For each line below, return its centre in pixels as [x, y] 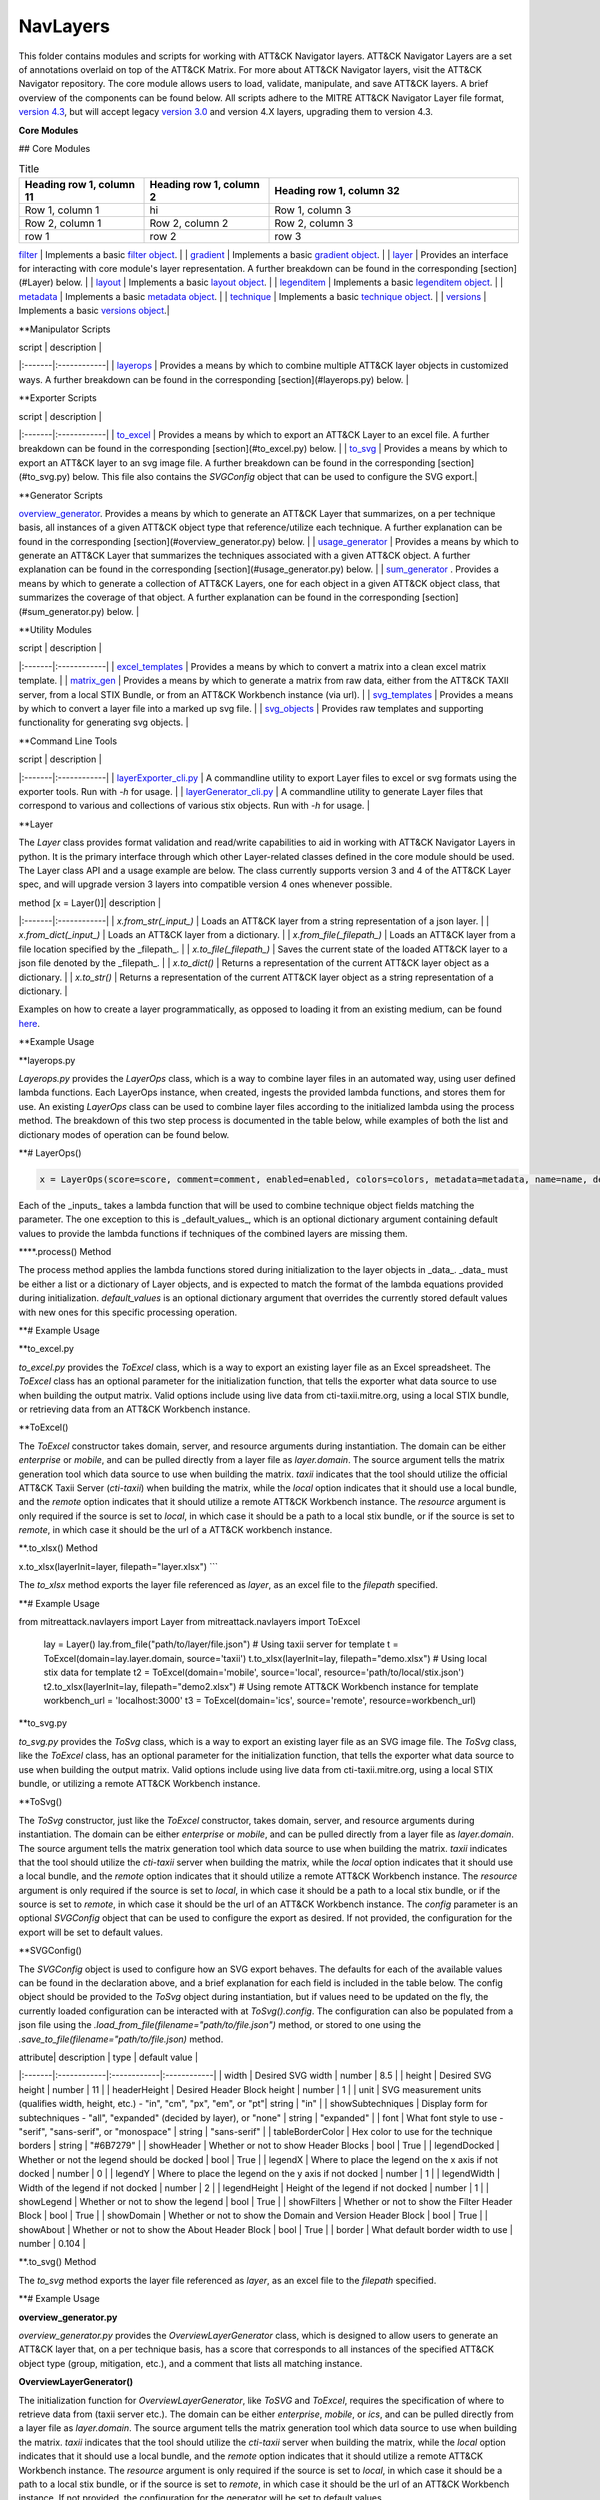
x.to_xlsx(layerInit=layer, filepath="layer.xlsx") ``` [118, 1566]
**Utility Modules [55, 630]
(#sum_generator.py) [61, 611]
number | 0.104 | [52, 2244]
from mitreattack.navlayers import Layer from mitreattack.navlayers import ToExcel [189, 1622]
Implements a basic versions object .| [94, 311]
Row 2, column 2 [189, 223]
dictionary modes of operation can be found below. [124, 1134]
